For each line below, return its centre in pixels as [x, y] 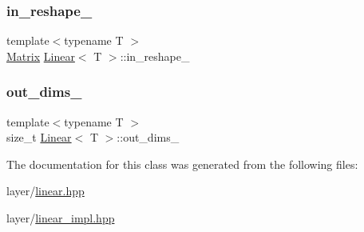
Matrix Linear [41, 56]
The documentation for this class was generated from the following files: [182, 164]
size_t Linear [39, 137]
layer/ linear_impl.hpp [61, 218]
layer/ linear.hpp [45, 191]
